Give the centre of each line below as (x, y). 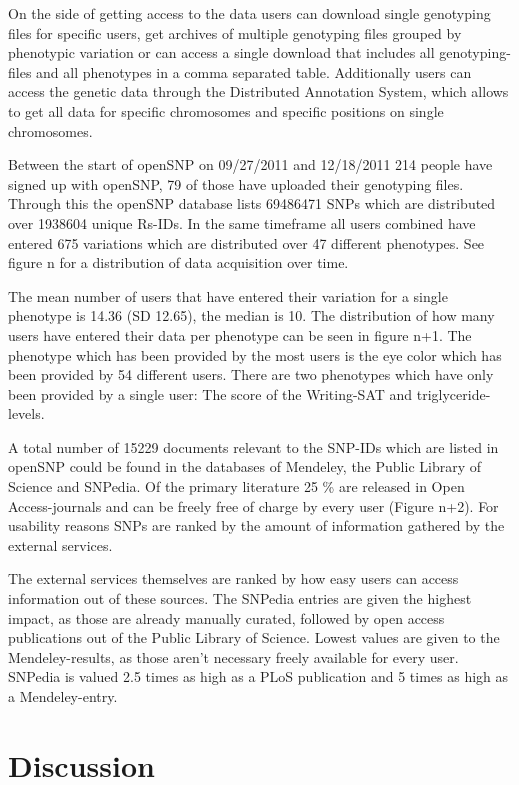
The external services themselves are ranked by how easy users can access (233, 578)
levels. (26, 413)
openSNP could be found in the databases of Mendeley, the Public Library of (245, 466)
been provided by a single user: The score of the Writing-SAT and (210, 393)
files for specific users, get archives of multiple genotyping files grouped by (235, 32)
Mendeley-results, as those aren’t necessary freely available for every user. (233, 656)
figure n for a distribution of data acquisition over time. (178, 262)
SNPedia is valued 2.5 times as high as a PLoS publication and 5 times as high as (258, 676)
